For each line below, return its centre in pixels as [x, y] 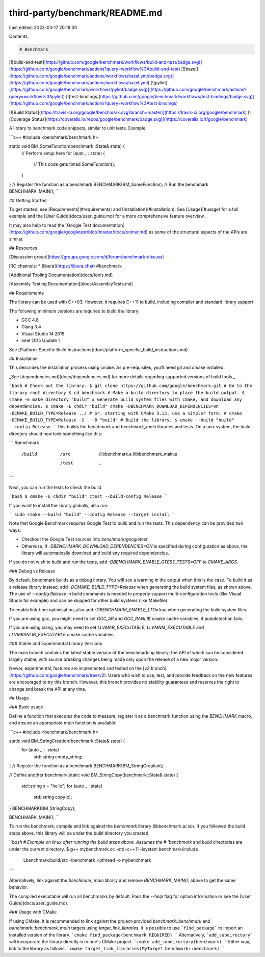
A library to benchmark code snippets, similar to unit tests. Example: [78, 128]
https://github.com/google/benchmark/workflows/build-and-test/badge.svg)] [124, 62]
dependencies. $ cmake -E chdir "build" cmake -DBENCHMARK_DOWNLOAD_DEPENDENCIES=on [114, 406]
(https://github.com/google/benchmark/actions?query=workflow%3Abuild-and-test [94, 69]
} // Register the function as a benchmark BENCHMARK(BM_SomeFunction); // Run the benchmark [109, 184]
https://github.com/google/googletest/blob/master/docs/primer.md [79, 232]
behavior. [18, 887]
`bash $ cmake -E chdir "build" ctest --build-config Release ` [88, 496]
